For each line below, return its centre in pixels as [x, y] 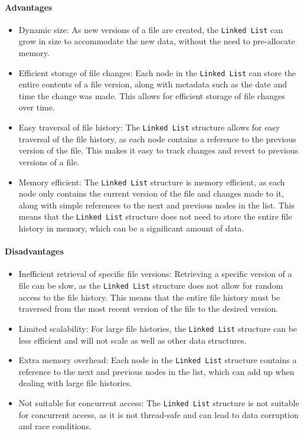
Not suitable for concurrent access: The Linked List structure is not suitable [159, 402]
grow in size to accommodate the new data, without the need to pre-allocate [157, 41]
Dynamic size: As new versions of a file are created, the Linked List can [151, 29]
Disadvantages [34, 251]
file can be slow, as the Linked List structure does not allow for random [151, 285]
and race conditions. [55, 426]
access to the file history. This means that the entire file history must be [149, 297]
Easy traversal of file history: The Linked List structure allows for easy [149, 127]
